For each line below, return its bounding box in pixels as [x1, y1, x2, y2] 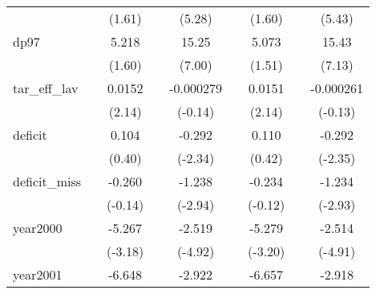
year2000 [13, 218, 63, 237]
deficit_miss [13, 172, 82, 190]
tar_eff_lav [13, 79, 79, 97]
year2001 [13, 265, 63, 284]
